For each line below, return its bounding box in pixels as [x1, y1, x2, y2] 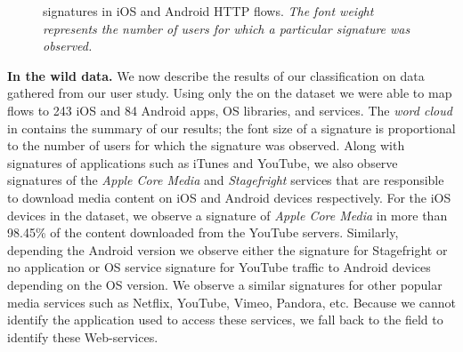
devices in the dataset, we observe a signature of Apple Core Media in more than [7, 205, 448, 224]
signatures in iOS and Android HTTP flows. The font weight [43, 2, 374, 20]
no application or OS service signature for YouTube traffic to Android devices [7, 258, 431, 276]
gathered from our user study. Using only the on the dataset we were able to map [7, 84, 452, 102]
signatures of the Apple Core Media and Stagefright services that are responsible [7, 171, 444, 189]
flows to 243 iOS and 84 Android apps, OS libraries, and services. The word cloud [7, 100, 452, 119]
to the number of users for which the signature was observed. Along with [7, 136, 405, 155]
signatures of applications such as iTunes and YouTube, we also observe [7, 153, 398, 172]
